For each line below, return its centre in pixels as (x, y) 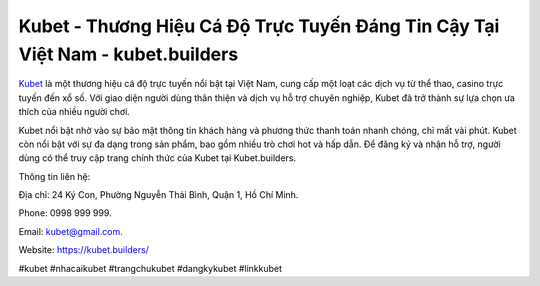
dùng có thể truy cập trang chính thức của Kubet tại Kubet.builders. (157, 158)
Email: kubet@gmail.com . (71, 231)
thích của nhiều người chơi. (74, 112)
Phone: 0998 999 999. (65, 213)
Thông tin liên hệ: (54, 176)
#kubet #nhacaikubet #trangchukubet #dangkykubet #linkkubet (150, 268)
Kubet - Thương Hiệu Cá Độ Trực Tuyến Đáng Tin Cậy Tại (259, 26)
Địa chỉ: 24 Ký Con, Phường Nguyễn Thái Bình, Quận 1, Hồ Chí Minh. (158, 195)
